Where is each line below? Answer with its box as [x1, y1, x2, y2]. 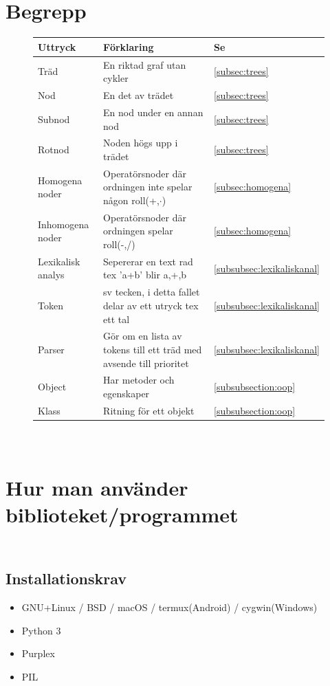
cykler [103, 71, 129, 85]
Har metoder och [103, 373, 175, 387]
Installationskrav [5, 568, 127, 589]
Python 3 [21, 623, 61, 637]
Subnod [38, 111, 70, 126]
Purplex [21, 646, 55, 661]
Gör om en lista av [103, 329, 182, 343]
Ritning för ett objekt [103, 403, 195, 417]
